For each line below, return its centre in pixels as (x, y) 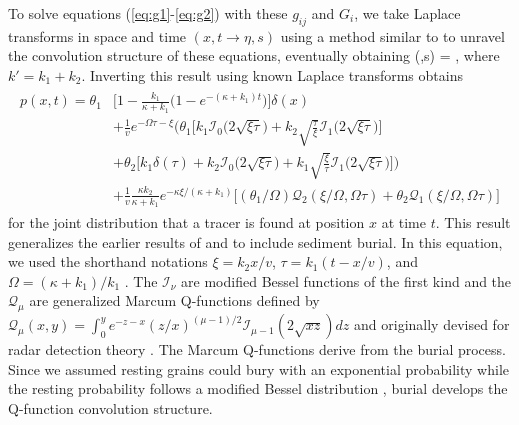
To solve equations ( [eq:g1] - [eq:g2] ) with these (148, 13)
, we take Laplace (407, 13)
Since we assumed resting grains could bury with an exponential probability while (259, 368)
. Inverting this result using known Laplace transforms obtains (272, 74)
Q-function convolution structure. (110, 407)
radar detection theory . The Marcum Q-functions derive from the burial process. (257, 349)
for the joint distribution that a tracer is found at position (186, 221)
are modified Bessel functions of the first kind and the (346, 280)
